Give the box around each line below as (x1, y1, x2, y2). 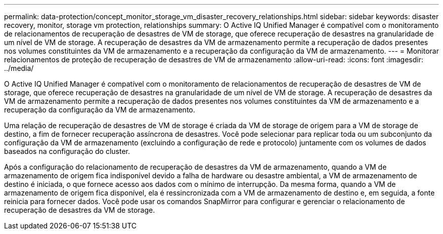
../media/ (4, 64, 34, 72)
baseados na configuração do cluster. (4, 147, 130, 155)
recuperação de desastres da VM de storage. (4, 206, 155, 214)
